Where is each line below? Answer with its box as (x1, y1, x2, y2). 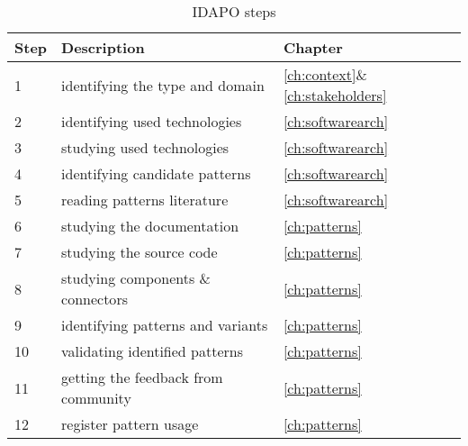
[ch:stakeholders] (283, 85, 387, 105)
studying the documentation (61, 215, 239, 236)
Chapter (283, 37, 343, 58)
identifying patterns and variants (61, 314, 268, 335)
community (61, 387, 131, 408)
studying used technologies (61, 137, 229, 158)
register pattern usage (61, 414, 199, 434)
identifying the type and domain (61, 74, 265, 96)
